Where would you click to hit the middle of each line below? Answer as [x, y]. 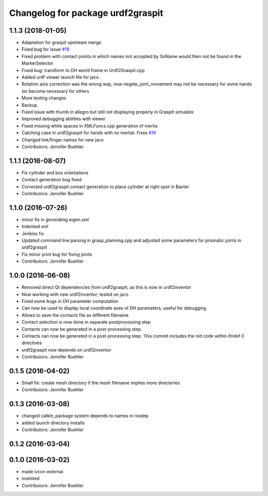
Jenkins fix [33, 233]
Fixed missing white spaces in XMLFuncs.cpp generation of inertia [90, 126]
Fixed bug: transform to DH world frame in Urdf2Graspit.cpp [83, 70]
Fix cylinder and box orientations [55, 173]
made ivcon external [42, 471]
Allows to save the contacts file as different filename [75, 315]
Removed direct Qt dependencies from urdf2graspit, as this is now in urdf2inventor [106, 287]
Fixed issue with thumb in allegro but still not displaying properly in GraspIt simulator [108, 112]
